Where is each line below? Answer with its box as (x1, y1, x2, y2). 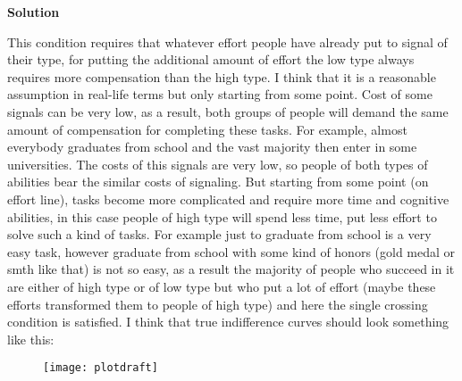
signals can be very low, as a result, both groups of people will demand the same (7, 102, 449, 120)
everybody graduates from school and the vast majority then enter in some (7, 137, 417, 156)
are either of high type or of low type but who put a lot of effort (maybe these (7, 277, 436, 295)
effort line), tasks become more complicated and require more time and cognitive (7, 189, 449, 208)
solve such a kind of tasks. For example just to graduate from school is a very (7, 225, 432, 244)
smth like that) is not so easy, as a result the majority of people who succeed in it (7, 260, 455, 278)
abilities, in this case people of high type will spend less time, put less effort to (7, 207, 437, 226)
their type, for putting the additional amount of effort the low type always (7, 50, 415, 69)
